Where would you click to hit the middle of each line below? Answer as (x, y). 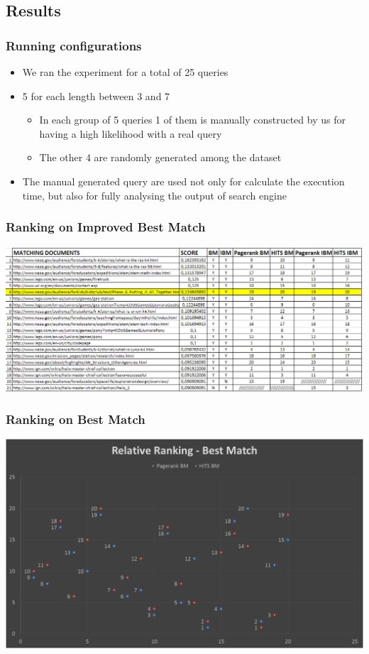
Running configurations (74, 45)
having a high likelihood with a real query (131, 133)
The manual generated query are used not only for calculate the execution (183, 181)
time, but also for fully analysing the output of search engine (154, 195)
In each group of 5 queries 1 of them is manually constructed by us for (192, 120)
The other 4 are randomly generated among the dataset (160, 157)
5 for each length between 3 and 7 (96, 96)
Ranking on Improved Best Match (106, 227)
